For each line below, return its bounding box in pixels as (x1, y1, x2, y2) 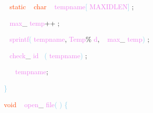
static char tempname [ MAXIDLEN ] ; (9, 1, 134, 11)
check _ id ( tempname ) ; (9, 50, 87, 60)
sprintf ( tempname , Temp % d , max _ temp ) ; (9, 34, 150, 44)
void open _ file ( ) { (4, 99, 68, 109)
